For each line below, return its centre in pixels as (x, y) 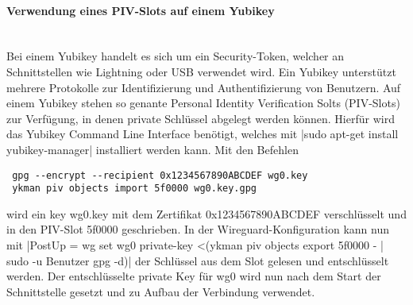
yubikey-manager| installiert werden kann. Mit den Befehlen (152, 149)
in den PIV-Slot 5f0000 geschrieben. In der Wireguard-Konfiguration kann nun (198, 229)
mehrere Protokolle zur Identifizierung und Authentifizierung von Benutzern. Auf (204, 87)
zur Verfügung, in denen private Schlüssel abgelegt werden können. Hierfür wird (201, 118)
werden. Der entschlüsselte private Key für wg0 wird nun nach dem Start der (194, 276)
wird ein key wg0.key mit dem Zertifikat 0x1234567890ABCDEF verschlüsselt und (206, 213)
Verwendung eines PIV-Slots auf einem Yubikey (141, 10)
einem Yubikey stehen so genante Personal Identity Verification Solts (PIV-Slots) (203, 103)
